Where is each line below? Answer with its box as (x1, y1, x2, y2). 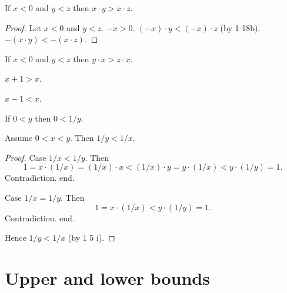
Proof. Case (5, 151, 46, 163)
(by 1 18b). (220, 21, 261, 33)
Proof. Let (5, 21, 41, 33)
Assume (5, 132, 33, 144)
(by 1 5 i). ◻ (68, 231, 115, 244)
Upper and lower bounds (5, 265, 210, 289)
